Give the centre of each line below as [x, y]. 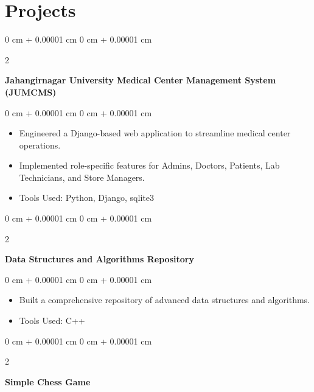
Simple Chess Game [48, 381]
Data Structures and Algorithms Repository [99, 259]
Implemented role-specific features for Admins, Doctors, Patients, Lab [149, 165]
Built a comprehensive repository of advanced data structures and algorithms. [165, 300]
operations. [40, 145]
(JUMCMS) [31, 92]
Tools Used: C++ [52, 320]
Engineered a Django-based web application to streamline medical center [155, 133]
